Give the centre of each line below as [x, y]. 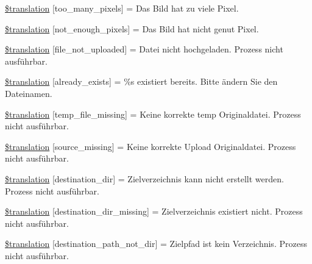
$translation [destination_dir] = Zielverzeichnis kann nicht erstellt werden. [144, 178]
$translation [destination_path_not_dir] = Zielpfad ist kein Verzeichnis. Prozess [156, 244]
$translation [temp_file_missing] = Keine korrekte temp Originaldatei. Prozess [153, 114]
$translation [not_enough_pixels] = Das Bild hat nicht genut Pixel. [132, 28]
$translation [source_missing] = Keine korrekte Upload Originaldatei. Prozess [151, 146]
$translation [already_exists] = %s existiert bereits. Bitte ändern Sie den [141, 81]
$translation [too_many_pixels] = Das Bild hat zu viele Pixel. [122, 8]
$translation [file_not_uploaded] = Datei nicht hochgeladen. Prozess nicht [144, 49]
